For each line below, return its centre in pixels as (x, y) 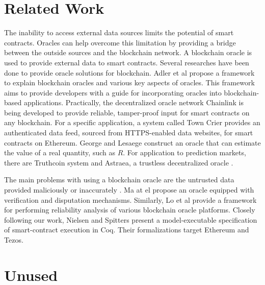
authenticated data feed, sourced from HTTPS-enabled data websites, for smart (129, 133)
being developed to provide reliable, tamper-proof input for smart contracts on (127, 112)
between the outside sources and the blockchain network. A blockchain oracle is (128, 52)
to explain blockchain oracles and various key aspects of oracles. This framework (129, 82)
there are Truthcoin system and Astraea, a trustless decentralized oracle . (119, 162)
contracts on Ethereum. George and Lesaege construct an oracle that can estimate (132, 142)
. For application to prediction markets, (184, 152)
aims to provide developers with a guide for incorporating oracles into (113, 92)
